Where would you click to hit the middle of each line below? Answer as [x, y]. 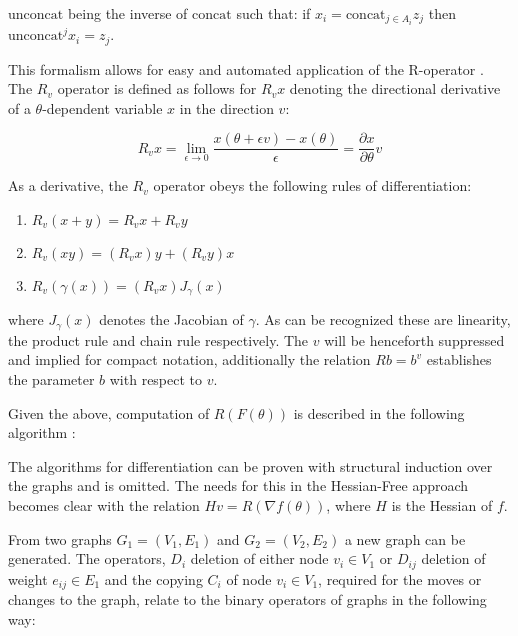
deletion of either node [259, 558]
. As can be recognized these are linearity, [383, 319]
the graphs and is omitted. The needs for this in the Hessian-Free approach [238, 485]
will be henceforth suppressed [414, 339]
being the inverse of [127, 13]
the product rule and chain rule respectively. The [158, 339]
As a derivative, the [68, 185]
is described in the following [379, 412]
